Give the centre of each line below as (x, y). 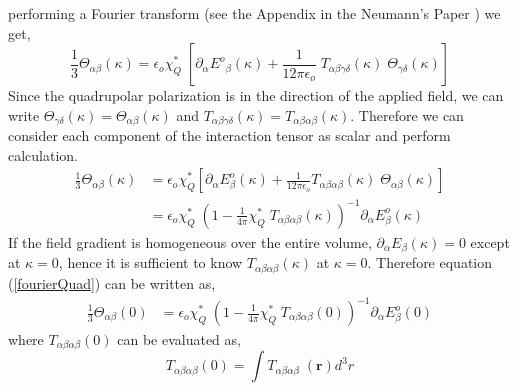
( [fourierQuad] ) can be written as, (112, 282)
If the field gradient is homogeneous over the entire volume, (190, 241)
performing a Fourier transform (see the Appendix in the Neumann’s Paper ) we (254, 13)
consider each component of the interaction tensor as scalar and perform (229, 135)
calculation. (43, 154)
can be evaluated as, (179, 339)
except (490, 241)
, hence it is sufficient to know (150, 262)
